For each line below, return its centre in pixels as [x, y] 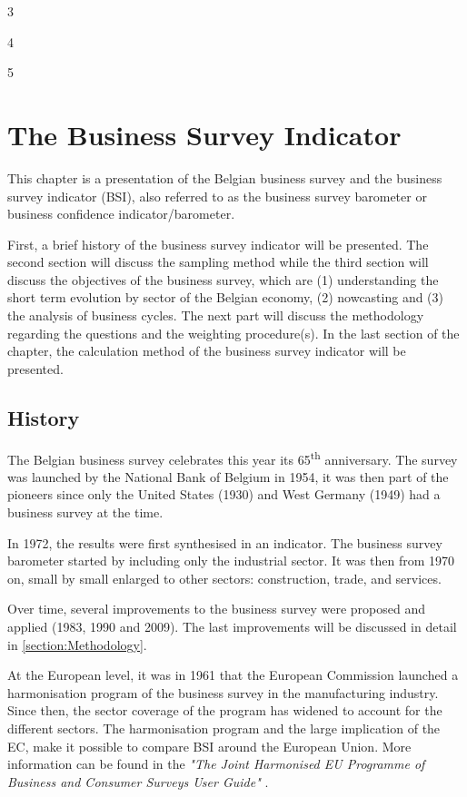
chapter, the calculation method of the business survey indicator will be [207, 351]
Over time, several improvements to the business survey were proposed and [216, 609]
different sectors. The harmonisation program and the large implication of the [224, 728]
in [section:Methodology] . [77, 644]
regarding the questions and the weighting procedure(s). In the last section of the [233, 333]
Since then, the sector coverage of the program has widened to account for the [225, 710]
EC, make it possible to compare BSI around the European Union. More [209, 746]
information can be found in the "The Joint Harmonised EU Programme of [216, 764]
